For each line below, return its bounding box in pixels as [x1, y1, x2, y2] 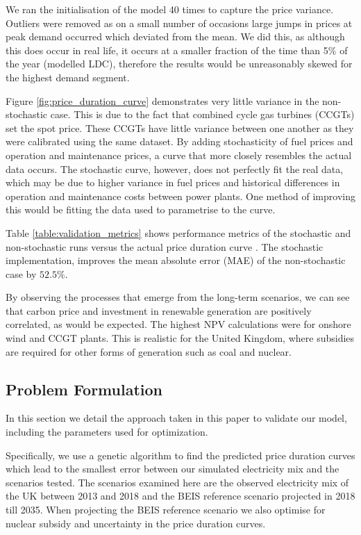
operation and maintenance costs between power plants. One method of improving [6, 188, 355, 203]
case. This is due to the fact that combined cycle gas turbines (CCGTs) [50, 107, 355, 122]
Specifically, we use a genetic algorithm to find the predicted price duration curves [6, 447, 355, 462]
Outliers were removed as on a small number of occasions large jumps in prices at [6, 15, 353, 30]
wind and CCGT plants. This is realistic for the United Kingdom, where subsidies [6, 331, 355, 345]
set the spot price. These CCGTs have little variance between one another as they [6, 120, 354, 135]
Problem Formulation [6, 378, 162, 400]
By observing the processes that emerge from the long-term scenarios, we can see [6, 290, 350, 304]
